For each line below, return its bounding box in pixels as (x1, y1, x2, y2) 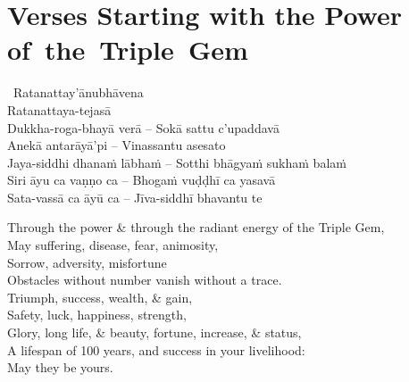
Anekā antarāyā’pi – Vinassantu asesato (7, 136, 226, 154)
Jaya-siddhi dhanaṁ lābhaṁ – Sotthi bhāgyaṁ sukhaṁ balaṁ (7, 153, 346, 171)
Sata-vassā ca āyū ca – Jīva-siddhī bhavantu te (7, 187, 263, 206)
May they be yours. (7, 358, 113, 377)
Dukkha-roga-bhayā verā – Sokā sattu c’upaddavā (7, 118, 280, 137)
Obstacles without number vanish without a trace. (7, 270, 282, 289)
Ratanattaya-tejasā (7, 100, 112, 119)
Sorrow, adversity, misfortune (7, 253, 167, 271)
